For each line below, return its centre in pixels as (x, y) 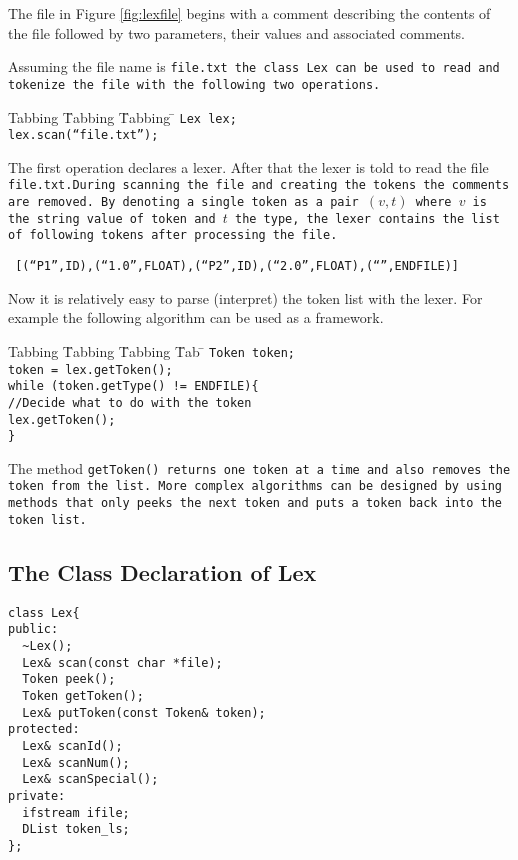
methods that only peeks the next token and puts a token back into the (255, 503)
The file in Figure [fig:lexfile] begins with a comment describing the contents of (249, 13)
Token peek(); (69, 679)
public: (33, 629)
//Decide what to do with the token (130, 402)
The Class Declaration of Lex (162, 571)
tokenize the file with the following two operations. (194, 84)
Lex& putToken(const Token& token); (144, 712)
